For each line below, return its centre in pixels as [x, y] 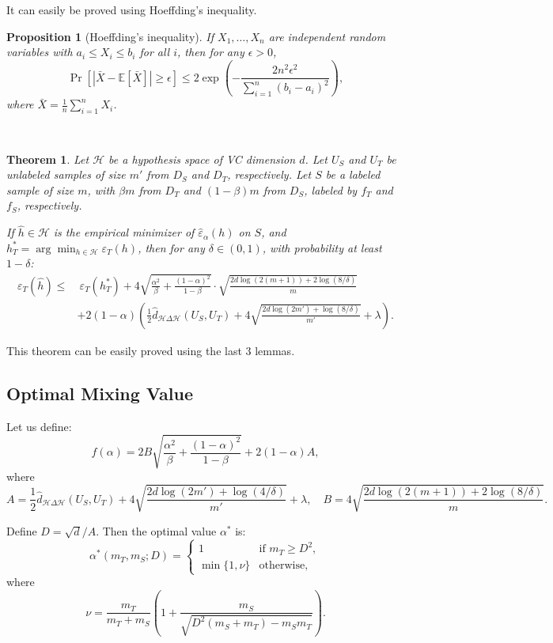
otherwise [282, 565]
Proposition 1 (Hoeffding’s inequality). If [110, 36]
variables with [40, 52]
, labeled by [331, 189]
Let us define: [39, 426]
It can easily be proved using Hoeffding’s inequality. [132, 9]
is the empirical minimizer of [124, 232]
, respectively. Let [269, 174]
